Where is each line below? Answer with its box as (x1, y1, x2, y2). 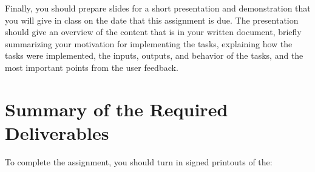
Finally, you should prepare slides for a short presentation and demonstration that (5, 2, 311, 14)
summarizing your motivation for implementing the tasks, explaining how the (5, 37, 293, 50)
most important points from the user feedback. (5, 61, 178, 73)
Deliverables (5, 120, 109, 145)
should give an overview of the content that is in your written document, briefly (5, 25, 302, 38)
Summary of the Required (5, 96, 228, 121)
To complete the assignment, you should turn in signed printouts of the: (5, 155, 273, 168)
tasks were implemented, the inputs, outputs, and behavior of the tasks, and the (5, 49, 303, 62)
